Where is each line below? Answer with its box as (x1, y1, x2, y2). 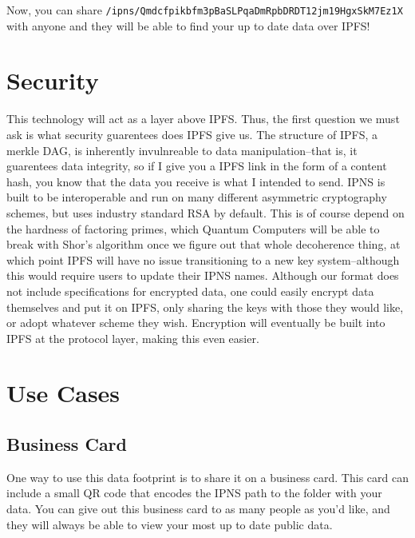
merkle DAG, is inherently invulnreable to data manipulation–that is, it (6, 141, 358, 158)
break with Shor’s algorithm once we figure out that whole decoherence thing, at (6, 236, 401, 253)
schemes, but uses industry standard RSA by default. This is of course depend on (6, 204, 405, 221)
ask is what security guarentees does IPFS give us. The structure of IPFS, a (6, 126, 377, 142)
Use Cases (6, 377, 121, 409)
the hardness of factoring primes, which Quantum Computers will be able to (6, 220, 380, 237)
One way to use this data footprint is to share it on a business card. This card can (6, 468, 409, 485)
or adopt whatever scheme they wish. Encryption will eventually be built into (6, 314, 385, 331)
